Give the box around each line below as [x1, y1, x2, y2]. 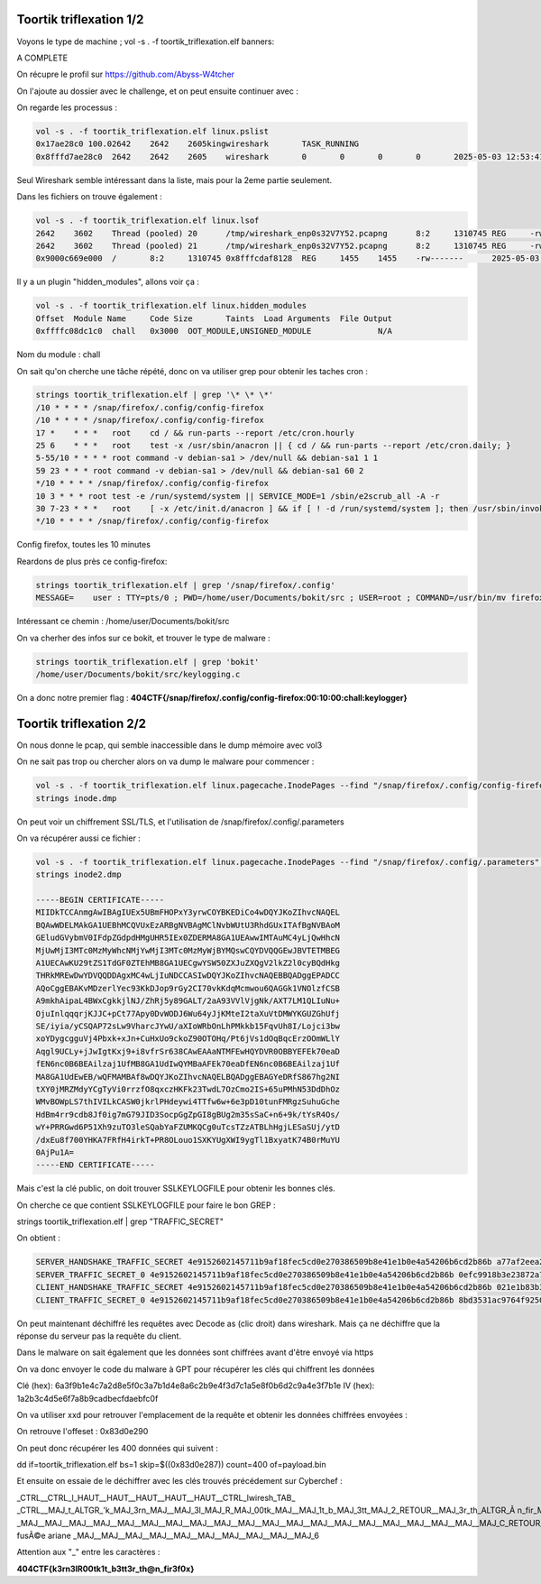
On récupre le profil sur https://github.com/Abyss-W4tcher [16, 69, 234, 80]
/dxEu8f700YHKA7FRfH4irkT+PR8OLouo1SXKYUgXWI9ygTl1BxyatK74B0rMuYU [35, 1135, 341, 1145]
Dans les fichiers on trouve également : [16, 191, 162, 202]
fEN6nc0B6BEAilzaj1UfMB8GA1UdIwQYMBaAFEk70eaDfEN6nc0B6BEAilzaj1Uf [35, 1059, 341, 1069]
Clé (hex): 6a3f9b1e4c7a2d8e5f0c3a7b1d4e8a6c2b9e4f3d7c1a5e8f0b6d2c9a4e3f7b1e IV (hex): [16, 1380, 375, 1391]
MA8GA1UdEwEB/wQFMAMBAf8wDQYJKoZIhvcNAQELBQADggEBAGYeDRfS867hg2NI [35, 1072, 341, 1082]
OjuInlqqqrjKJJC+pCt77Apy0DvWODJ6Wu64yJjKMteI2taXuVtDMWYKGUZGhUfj [35, 1008, 341, 1018]
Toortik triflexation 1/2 [16, 12, 144, 27]
